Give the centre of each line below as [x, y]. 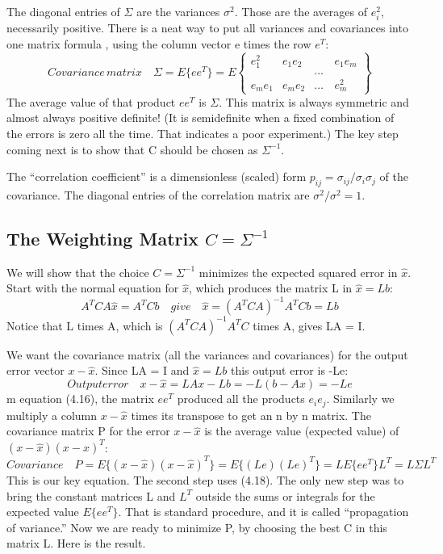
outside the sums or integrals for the [285, 495]
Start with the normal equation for [93, 288]
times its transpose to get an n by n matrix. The [251, 415]
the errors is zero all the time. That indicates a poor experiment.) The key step [203, 133]
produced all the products [241, 399]
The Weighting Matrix [102, 238]
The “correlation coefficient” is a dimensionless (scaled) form [157, 176]
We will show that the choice [78, 272]
